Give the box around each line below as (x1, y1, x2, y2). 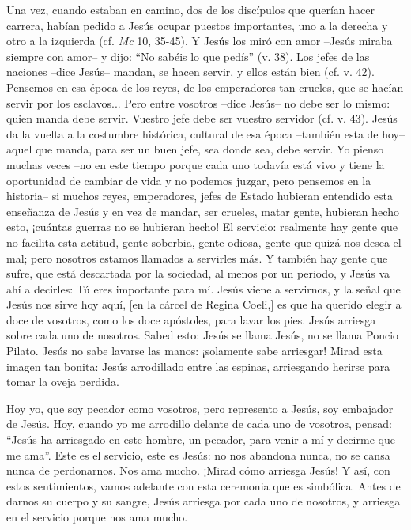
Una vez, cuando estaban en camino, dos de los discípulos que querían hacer (6, 2, 375, 17)
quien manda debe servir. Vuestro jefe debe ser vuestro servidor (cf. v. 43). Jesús (6, 110, 398, 127)
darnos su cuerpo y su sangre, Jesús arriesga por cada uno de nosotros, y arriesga (6, 493, 401, 509)
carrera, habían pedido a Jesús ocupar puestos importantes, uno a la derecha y (6, 17, 388, 33)
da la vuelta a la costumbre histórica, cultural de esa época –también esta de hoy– (6, 125, 405, 142)
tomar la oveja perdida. (6, 373, 119, 390)
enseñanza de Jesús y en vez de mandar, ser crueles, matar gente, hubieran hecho (6, 203, 399, 219)
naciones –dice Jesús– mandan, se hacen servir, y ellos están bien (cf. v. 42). (6, 63, 375, 80)
